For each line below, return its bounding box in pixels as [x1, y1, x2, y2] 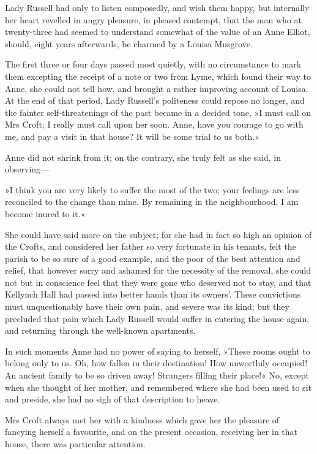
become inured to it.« [5, 207, 86, 220]
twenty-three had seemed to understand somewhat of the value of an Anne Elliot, [5, 25, 310, 38]
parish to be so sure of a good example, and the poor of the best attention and [5, 252, 300, 264]
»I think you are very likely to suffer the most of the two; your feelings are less [5, 183, 300, 196]
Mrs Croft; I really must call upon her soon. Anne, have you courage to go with [5, 118, 304, 131]
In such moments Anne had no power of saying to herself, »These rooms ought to [5, 344, 310, 357]
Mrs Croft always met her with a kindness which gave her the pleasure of [5, 413, 280, 426]
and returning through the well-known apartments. [5, 324, 196, 337]
